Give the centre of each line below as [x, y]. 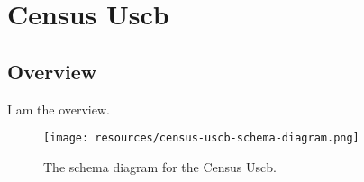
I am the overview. [59, 109]
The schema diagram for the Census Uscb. [160, 166]
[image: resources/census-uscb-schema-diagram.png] [201, 138]
